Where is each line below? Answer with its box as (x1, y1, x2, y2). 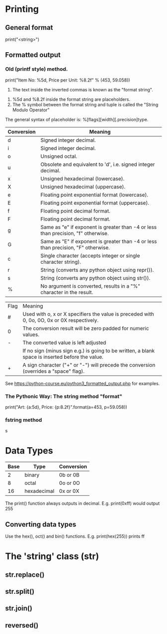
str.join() (5, 604, 32, 613)
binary (24, 472, 40, 478)
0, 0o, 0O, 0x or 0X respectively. (22, 317, 98, 323)
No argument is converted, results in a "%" (40, 282, 141, 289)
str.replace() (5, 570, 45, 579)
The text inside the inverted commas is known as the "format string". (12, 86, 153, 92)
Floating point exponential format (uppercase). (40, 199, 150, 206)
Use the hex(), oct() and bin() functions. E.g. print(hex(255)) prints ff (5, 533, 145, 540)
